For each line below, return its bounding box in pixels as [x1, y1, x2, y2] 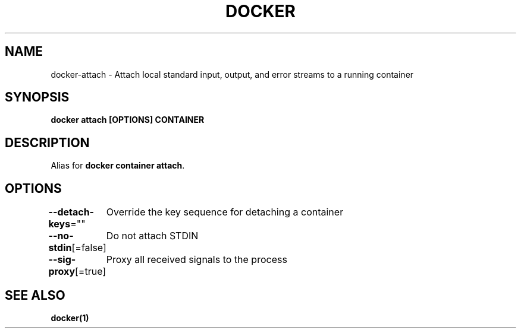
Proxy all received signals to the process [106, 253, 287, 266]
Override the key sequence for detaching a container [106, 206, 344, 218]
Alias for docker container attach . [51, 160, 185, 171]
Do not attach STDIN [106, 230, 199, 242]
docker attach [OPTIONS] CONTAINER [51, 115, 205, 125]
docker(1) [51, 312, 89, 323]
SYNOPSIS [5, 90, 70, 105]
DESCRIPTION [5, 135, 90, 150]
